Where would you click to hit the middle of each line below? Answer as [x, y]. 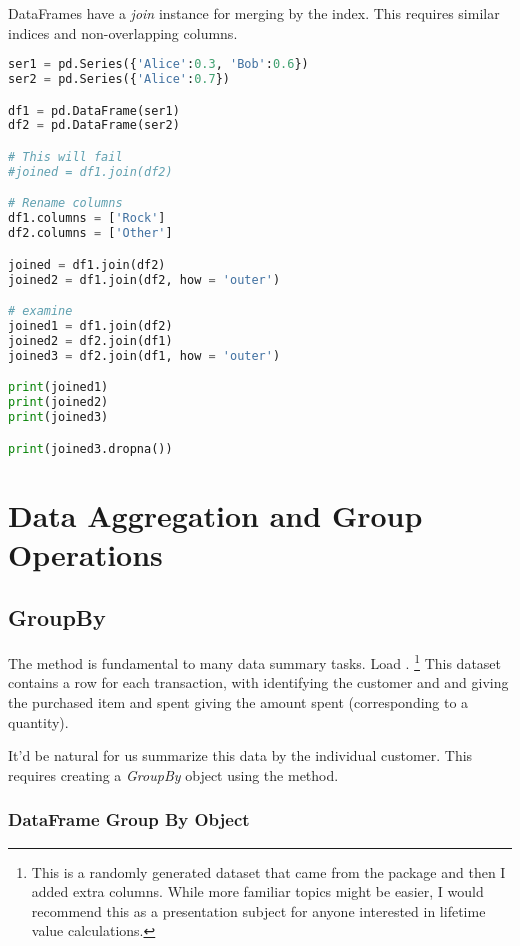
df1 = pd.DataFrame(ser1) [94, 110]
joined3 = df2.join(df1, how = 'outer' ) [144, 355]
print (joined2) [58, 402]
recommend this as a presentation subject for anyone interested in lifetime [258, 910]
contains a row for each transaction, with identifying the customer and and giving [258, 682]
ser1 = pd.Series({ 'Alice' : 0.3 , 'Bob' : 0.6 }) [158, 64]
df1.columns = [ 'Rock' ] [87, 218]
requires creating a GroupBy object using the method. [173, 774]
